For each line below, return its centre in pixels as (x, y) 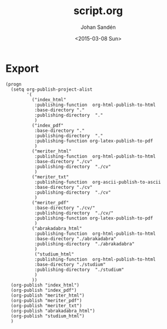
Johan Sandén (98, 27)
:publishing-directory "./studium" (79, 270)
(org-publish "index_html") (45, 285)
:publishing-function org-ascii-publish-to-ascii (98, 182)
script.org (98, 11)
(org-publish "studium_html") (48, 316)
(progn (14, 84)
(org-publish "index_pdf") (44, 290)
